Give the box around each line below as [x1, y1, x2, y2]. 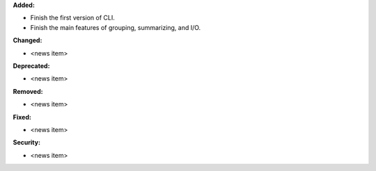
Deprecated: [13, 61, 50, 70]
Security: [13, 138, 41, 147]
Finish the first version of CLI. [30, 14, 115, 22]
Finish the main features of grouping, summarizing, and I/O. [30, 23, 201, 31]
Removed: [13, 87, 43, 95]
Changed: [13, 36, 42, 44]
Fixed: [13, 113, 31, 121]
